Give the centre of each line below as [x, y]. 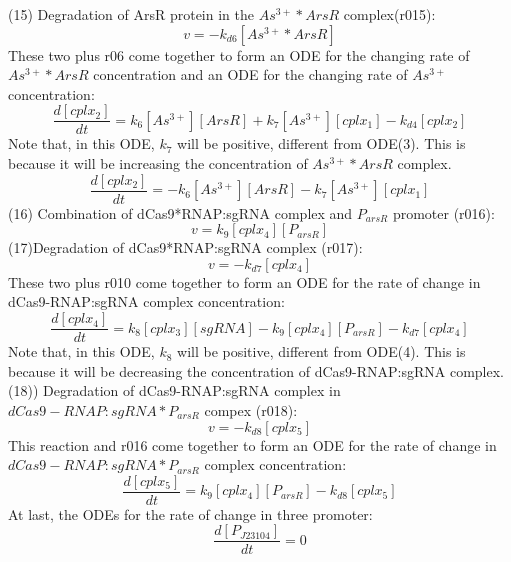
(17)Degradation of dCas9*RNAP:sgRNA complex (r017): [185, 247]
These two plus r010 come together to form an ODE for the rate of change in [244, 281]
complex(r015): [389, 14]
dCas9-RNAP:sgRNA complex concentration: [146, 301]
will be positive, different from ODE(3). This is [321, 143]
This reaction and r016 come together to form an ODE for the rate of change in [252, 444]
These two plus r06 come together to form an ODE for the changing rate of [239, 54]
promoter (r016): [443, 212]
